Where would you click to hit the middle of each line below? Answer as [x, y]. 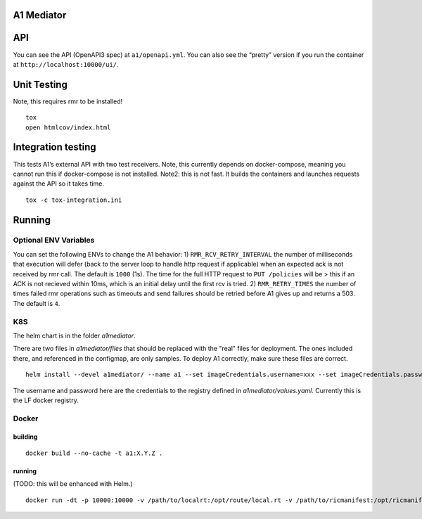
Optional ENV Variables [54, 241]
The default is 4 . [37, 303]
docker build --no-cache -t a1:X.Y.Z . [94, 453]
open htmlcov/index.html [68, 127]
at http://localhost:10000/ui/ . [66, 64]
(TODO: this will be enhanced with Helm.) [73, 484]
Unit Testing [40, 84]
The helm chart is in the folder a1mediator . [75, 335]
